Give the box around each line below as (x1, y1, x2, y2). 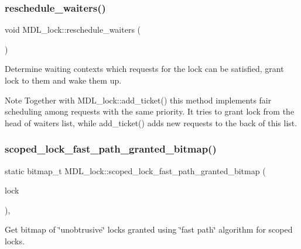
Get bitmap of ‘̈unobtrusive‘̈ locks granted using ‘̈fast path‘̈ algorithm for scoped (5, 223, 293, 236)
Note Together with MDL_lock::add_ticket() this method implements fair (5, 94, 272, 106)
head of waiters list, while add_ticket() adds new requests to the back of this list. (5, 116, 297, 129)
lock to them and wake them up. (5, 74, 122, 86)
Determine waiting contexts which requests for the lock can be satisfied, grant (5, 63, 284, 75)
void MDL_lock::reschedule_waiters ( (5, 23, 141, 36)
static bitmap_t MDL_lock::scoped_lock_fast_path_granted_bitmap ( (5, 164, 266, 177)
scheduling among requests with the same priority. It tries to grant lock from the (5, 105, 295, 117)
